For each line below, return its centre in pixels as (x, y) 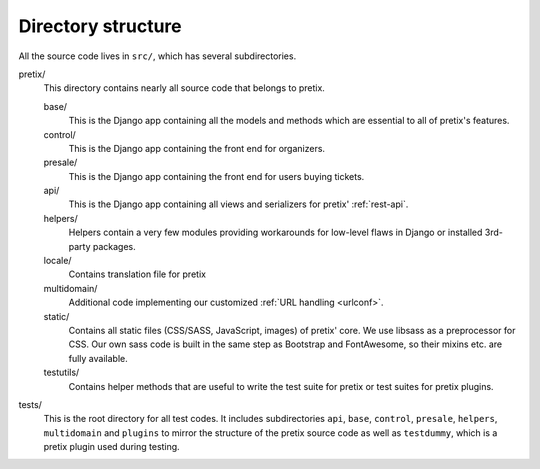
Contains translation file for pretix (137, 274)
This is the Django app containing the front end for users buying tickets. (216, 176)
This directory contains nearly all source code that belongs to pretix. (184, 88)
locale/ (57, 261)
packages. (114, 246)
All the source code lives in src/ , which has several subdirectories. (157, 56)
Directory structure (100, 26)
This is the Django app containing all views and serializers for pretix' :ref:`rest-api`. (238, 204)
